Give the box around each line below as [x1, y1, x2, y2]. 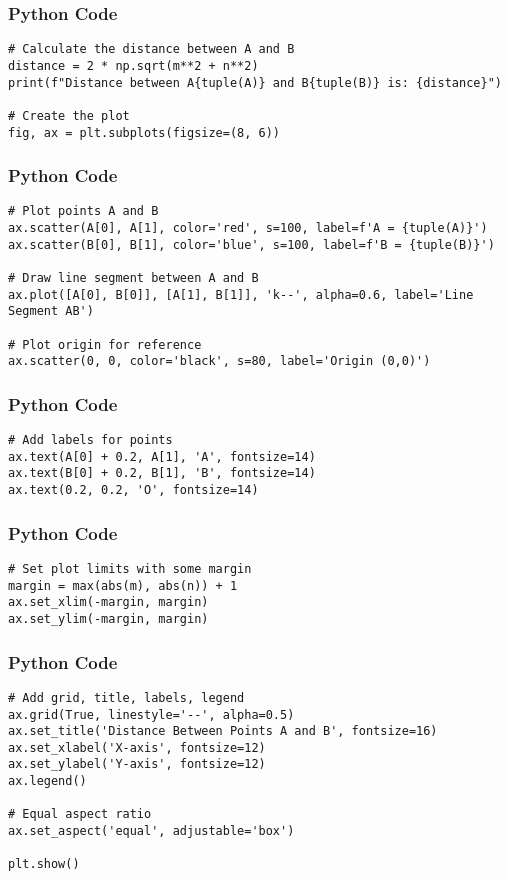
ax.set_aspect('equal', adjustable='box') [8, 824, 295, 839]
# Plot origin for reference [8, 337, 202, 352]
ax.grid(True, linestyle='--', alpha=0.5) [8, 707, 295, 722]
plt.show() [8, 857, 80, 872]
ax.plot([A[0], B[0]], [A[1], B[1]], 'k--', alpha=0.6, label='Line [8, 287, 474, 302]
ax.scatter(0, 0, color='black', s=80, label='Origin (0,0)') [8, 354, 431, 369]
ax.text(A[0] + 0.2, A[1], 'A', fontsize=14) [8, 449, 316, 464]
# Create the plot [8, 108, 130, 123]
